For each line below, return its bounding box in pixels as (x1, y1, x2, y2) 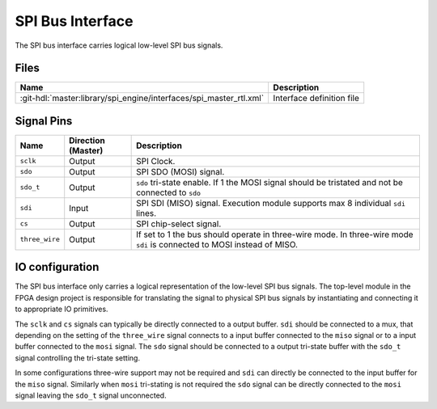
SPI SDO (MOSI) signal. (136, 166, 225, 177)
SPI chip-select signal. (136, 218, 222, 230)
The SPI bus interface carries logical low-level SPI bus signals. (15, 40, 223, 50)
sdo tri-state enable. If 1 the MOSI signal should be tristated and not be (136, 176, 404, 188)
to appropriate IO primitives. (15, 304, 108, 314)
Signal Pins (15, 114, 73, 128)
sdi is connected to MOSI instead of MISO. (136, 238, 299, 250)
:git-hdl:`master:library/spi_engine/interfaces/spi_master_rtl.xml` (19, 93, 265, 104)
